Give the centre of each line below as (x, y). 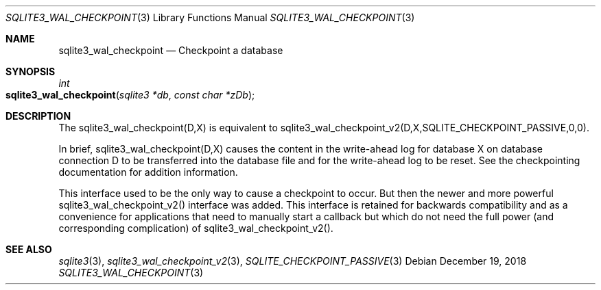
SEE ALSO (29, 249)
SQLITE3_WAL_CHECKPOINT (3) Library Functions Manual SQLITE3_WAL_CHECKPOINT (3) (210, 17)
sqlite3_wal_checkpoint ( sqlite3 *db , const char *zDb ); (130, 95)
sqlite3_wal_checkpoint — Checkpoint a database (171, 50)
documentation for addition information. (148, 172)
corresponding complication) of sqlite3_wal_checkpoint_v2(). (196, 228)
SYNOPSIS (31, 71)
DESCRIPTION (38, 116)
